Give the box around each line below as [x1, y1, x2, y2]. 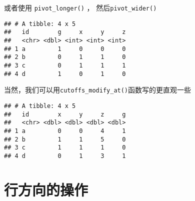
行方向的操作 [4, 179, 88, 199]
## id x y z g [4, 110, 126, 118]
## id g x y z [4, 28, 126, 36]
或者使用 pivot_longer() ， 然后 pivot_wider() [4, 2, 157, 12]
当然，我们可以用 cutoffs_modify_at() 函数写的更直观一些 [4, 84, 191, 95]
